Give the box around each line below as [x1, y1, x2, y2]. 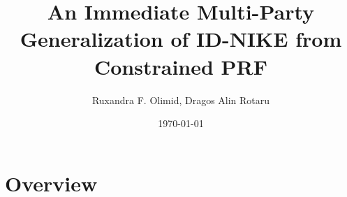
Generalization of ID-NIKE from [20, 24, 342, 53]
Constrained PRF [94, 52, 268, 80]
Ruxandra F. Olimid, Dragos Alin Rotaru [91, 92, 270, 107]
